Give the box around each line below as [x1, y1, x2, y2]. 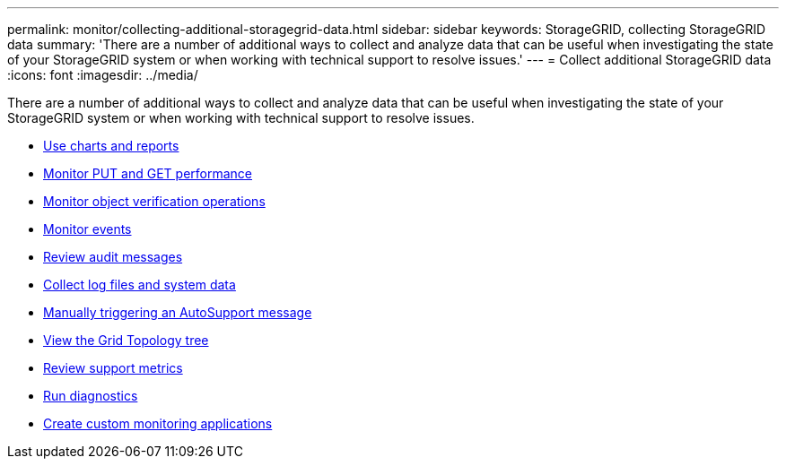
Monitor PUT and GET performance [43, 166, 252, 181]
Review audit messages [43, 249, 183, 264]
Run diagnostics [43, 388, 138, 403]
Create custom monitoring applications [43, 416, 273, 431]
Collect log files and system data [43, 277, 236, 292]
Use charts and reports [43, 138, 179, 153]
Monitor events [43, 221, 132, 237]
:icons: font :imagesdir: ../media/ [7, 67, 198, 82]
